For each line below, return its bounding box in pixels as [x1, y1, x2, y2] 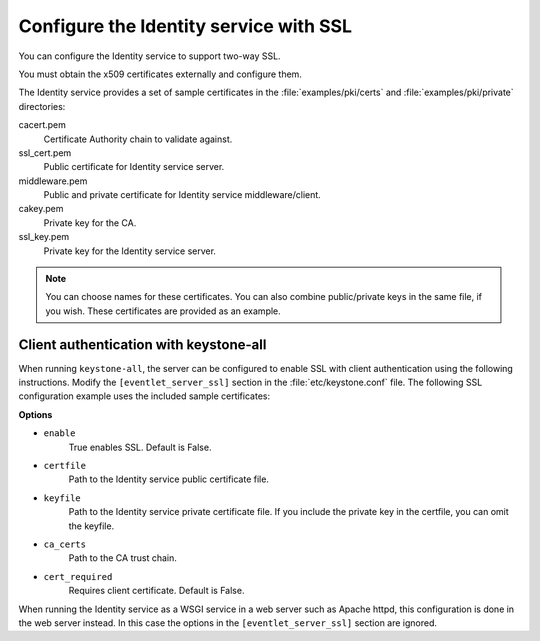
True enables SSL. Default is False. [68, 441, 212, 453]
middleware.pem [18, 175, 88, 187]
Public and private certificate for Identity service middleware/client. [43, 189, 322, 201]
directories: [18, 100, 66, 112]
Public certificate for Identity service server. [43, 161, 225, 173]
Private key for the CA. [43, 216, 137, 229]
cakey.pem [18, 203, 64, 215]
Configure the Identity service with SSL [18, 15, 352, 37]
